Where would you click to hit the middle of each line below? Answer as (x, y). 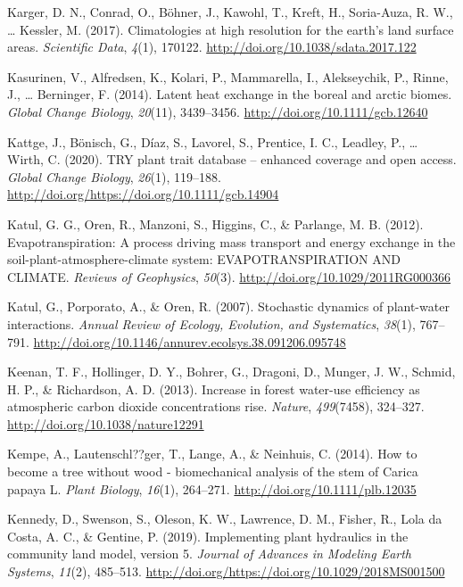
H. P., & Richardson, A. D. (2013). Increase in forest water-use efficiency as (214, 389)
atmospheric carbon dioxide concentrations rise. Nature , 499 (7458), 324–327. (216, 406)
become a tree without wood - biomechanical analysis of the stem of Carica (213, 471)
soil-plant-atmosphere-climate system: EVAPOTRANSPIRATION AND (204, 259)
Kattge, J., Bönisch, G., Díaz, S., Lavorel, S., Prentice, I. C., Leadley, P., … (213, 141)
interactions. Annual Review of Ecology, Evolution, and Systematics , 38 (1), (211, 323)
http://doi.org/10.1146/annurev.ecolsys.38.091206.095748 (190, 341)
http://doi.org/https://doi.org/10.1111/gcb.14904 (143, 194)
